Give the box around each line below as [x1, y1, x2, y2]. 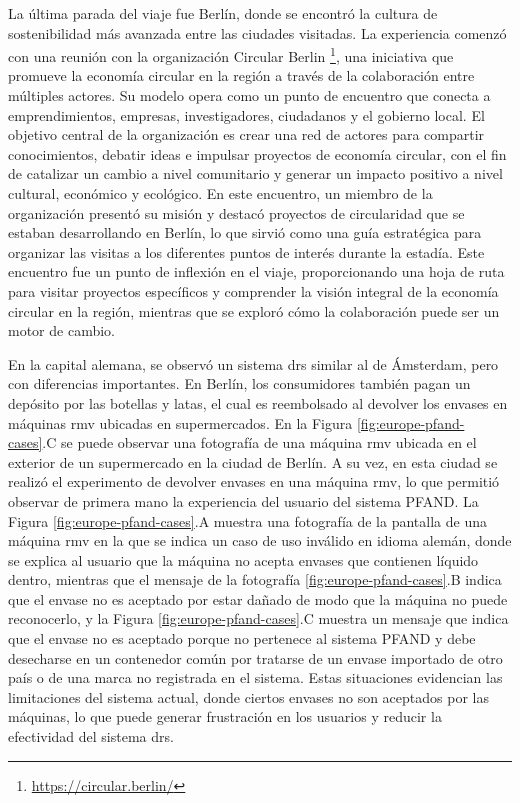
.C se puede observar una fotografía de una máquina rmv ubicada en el [42, 432, 477, 453]
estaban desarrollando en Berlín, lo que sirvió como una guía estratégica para [8, 222, 482, 243]
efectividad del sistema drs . [8, 726, 174, 747]
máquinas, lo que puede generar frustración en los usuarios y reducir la [8, 706, 442, 727]
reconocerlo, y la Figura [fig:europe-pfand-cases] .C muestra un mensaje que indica [8, 608, 509, 629]
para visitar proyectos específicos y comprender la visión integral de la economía [8, 280, 499, 301]
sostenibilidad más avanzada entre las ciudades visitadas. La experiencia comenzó [8, 22, 507, 43]
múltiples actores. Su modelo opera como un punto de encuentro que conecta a [8, 85, 491, 106]
